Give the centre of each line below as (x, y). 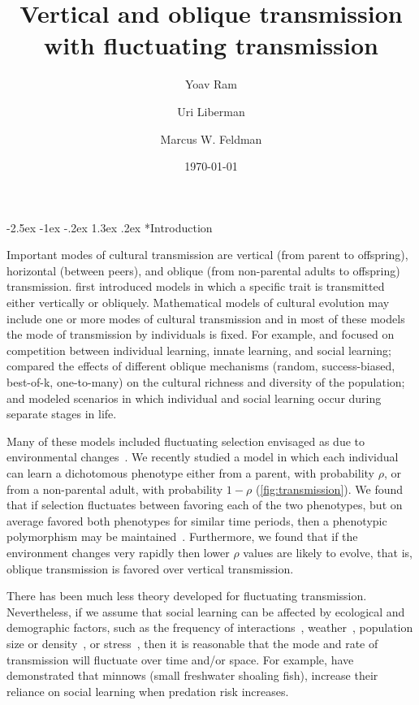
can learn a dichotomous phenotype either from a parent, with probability (190, 473)
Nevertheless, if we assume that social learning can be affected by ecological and (206, 611)
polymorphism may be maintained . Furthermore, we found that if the (182, 536)
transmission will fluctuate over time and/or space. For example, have (180, 659)
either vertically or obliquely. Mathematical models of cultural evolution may (198, 303)
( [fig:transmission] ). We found (329, 489)
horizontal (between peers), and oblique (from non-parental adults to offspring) (203, 270)
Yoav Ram (211, 84)
